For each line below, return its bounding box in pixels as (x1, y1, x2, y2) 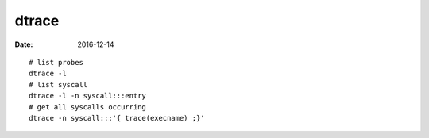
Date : (14, 40, 33, 49)
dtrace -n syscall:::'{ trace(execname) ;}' (29, 113, 206, 122)
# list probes (29, 58, 83, 67)
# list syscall (29, 80, 88, 89)
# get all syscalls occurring (29, 102, 147, 111)
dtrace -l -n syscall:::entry (29, 91, 147, 101)
